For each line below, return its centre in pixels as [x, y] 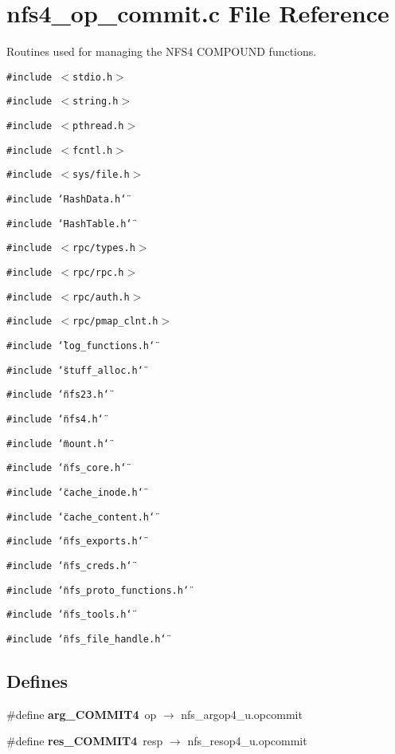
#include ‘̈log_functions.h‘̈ [81, 346]
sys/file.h [101, 175]
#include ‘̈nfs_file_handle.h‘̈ [86, 639]
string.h [96, 102]
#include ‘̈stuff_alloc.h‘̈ [75, 370]
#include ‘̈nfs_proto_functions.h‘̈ [98, 590]
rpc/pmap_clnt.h [115, 322]
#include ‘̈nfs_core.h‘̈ [66, 468]
